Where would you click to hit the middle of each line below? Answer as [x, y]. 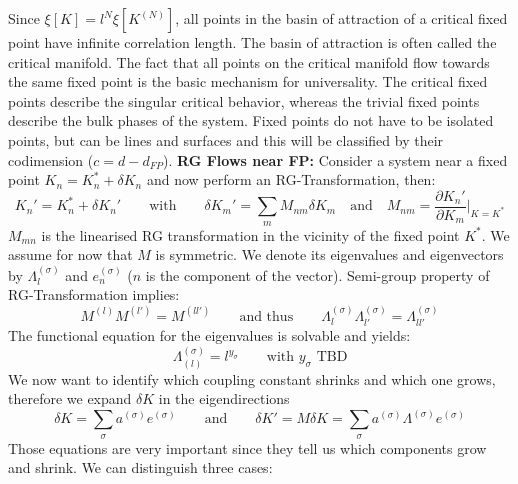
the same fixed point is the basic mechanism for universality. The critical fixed [248, 81]
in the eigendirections [224, 398]
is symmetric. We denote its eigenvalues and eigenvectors [329, 254]
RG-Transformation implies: [94, 294]
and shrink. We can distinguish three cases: [140, 467]
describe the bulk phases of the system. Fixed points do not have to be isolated [251, 120]
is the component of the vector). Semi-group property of [317, 274]
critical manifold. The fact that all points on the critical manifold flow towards [249, 61]
